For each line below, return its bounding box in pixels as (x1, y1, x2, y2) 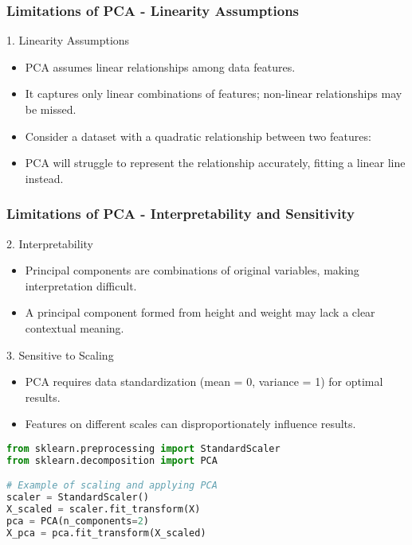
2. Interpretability (6, 235, 93, 251)
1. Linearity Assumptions (6, 32, 130, 49)
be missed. (25, 101, 77, 117)
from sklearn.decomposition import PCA (6, 454, 218, 466)
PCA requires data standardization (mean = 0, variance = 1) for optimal (25, 373, 383, 390)
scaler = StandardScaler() (6, 492, 149, 504)
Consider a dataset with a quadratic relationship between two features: (25, 127, 371, 144)
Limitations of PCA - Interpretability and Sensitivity (6, 204, 355, 224)
